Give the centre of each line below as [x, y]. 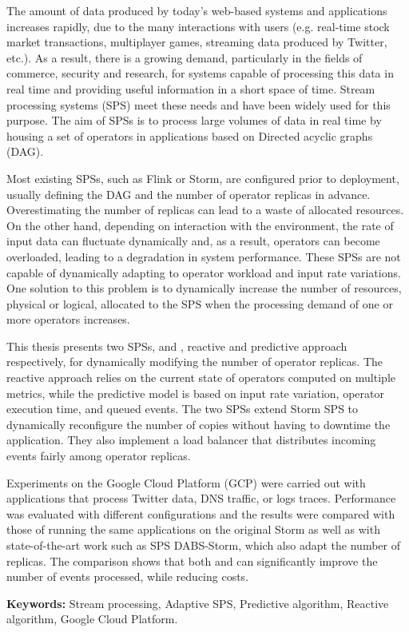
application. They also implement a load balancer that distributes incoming [191, 440]
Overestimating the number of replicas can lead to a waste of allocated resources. [205, 210]
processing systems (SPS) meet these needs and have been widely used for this [199, 104]
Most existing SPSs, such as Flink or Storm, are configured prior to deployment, [203, 178]
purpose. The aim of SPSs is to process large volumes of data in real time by [194, 120]
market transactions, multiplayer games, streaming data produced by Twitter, [197, 42]
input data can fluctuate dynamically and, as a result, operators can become [193, 241]
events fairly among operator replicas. [99, 456]
